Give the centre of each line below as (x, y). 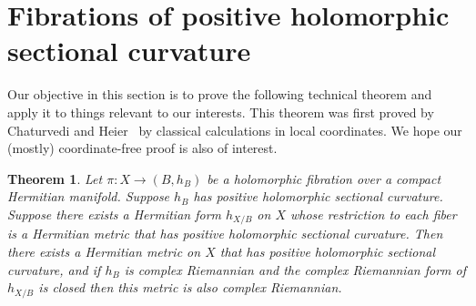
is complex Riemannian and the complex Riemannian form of (295, 269)
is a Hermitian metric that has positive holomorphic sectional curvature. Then (225, 234)
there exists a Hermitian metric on (104, 251)
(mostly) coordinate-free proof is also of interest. (142, 148)
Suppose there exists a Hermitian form (115, 214)
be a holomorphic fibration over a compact (324, 178)
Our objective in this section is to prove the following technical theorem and (220, 94)
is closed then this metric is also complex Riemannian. (190, 287)
